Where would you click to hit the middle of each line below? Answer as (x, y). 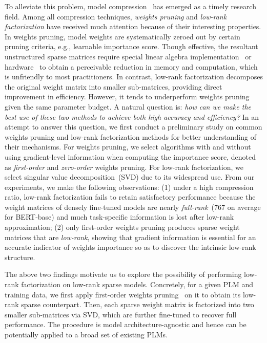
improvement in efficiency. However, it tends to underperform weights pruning (127, 97)
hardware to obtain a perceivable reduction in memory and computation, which (131, 66)
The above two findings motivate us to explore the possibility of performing (123, 274)
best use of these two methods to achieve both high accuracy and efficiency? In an (132, 116)
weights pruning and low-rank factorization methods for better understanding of (130, 136)
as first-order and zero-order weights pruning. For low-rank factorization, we (124, 167)
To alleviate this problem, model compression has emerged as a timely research (130, 6)
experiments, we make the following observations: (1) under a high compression (129, 187)
